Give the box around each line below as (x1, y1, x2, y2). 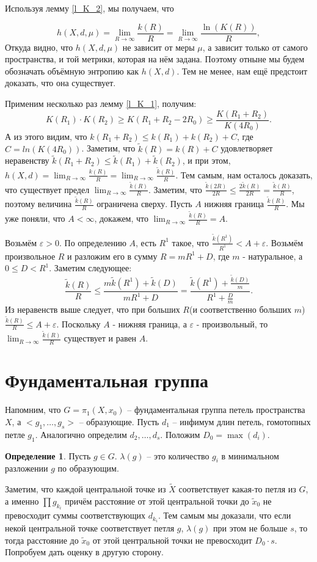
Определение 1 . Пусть (5, 449, 91, 462)
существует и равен (64, 332, 137, 345)
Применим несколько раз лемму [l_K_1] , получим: (5, 97, 197, 110)
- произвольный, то (196, 317, 268, 330)
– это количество (147, 449, 210, 462)
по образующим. (57, 462, 119, 475)
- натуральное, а (242, 249, 303, 262)
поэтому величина (5, 197, 72, 210)
